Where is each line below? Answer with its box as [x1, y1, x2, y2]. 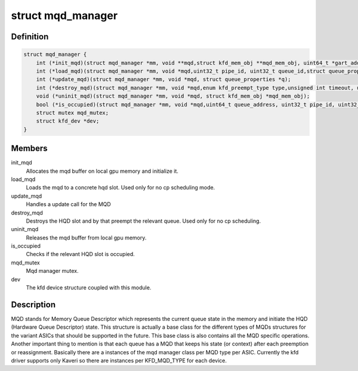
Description [11, 300, 56, 310]
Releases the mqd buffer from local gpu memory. [26, 234, 147, 241]
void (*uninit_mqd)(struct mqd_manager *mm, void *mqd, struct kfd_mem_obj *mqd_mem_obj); [36, 93, 310, 99]
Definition [11, 32, 49, 42]
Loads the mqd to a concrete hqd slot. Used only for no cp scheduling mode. [26, 184, 215, 191]
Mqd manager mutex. [26, 267, 79, 275]
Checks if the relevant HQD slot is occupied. [26, 251, 135, 258]
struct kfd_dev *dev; [36, 118, 100, 124]
